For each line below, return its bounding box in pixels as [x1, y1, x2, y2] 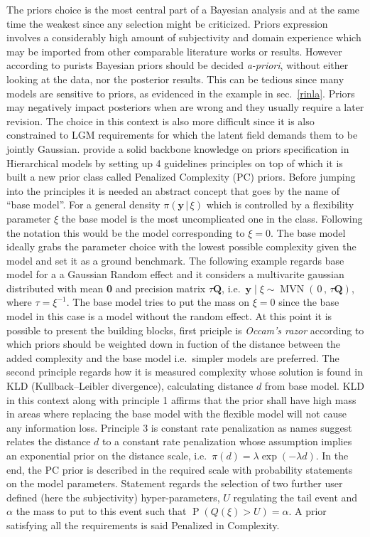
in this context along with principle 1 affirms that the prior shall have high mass [6, 392, 357, 407]
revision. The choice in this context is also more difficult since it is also [6, 113, 315, 128]
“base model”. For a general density [6, 197, 160, 212]
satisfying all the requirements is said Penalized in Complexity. [6, 517, 280, 532]
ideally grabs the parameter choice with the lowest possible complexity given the [6, 239, 357, 254]
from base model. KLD [264, 378, 364, 393]
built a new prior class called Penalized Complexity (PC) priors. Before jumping [6, 169, 356, 184]
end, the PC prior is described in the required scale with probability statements [6, 462, 353, 477]
